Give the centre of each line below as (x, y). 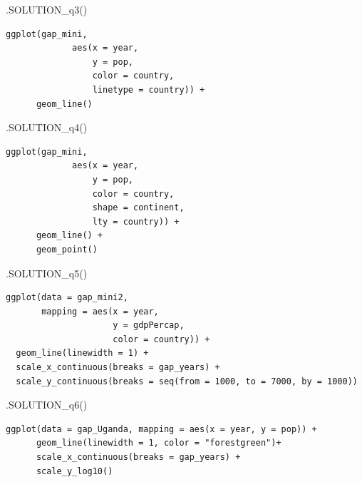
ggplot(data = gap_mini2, (67, 298)
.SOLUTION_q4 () (47, 127)
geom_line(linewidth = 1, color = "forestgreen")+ (159, 443)
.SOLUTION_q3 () (47, 9)
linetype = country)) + (149, 89)
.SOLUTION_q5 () (47, 273)
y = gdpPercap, (149, 325)
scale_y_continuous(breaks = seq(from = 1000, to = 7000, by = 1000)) (187, 381)
